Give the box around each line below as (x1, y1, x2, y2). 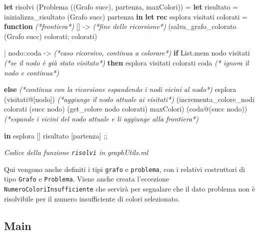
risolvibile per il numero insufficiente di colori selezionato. (4, 193, 180, 203)
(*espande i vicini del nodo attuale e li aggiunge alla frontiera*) (4, 113, 199, 123)
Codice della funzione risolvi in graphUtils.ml (4, 147, 148, 157)
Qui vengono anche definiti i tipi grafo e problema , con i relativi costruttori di (4, 163, 245, 174)
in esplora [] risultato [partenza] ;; (4, 130, 108, 140)
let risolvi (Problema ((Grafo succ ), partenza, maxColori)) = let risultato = (4, 1, 239, 11)
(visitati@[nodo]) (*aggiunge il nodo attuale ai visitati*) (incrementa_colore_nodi (4, 93, 255, 104)
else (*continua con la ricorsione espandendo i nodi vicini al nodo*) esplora (4, 84, 237, 94)
